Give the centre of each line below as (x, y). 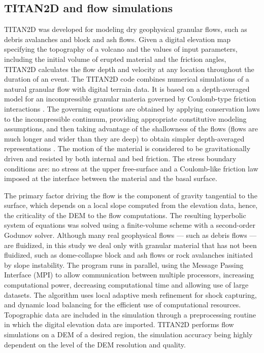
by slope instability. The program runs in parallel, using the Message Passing (124, 264)
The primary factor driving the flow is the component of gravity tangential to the (131, 195)
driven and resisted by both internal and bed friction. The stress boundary (120, 158)
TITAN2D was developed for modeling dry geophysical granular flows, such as (126, 29)
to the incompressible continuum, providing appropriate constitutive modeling (125, 118)
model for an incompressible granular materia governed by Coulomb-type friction (130, 99)
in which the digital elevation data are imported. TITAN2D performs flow (119, 324)
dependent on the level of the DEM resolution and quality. (95, 344)
